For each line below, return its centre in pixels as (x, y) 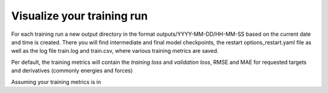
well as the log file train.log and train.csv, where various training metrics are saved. (115, 51)
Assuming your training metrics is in (56, 81)
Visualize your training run (80, 16)
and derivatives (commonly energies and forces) (72, 71)
